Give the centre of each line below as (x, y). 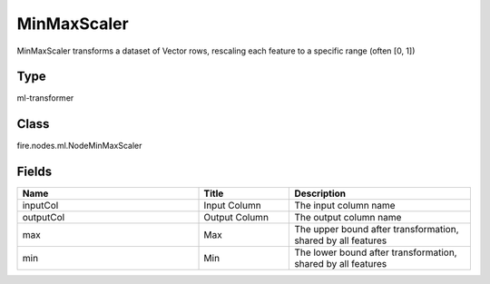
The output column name (348, 218)
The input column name (345, 206)
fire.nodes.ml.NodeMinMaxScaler (79, 146)
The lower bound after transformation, (376, 252)
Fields (34, 172)
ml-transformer (45, 98)
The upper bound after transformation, (377, 230)
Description (320, 193)
